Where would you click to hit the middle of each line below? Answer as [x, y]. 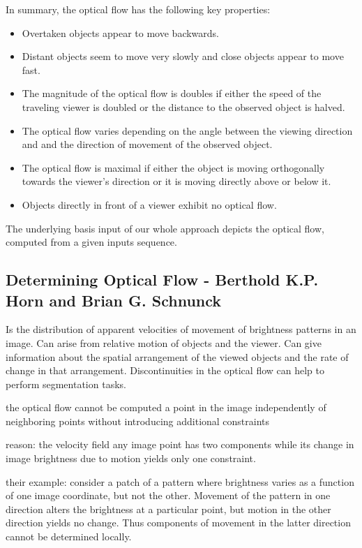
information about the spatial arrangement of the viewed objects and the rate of [177, 356]
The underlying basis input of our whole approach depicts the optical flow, [165, 228]
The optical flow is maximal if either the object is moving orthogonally [173, 167]
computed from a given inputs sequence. [91, 242]
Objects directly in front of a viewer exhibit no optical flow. [149, 204]
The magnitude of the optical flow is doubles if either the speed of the [172, 93]
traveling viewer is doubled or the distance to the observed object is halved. [183, 106]
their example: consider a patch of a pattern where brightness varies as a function [180, 481]
